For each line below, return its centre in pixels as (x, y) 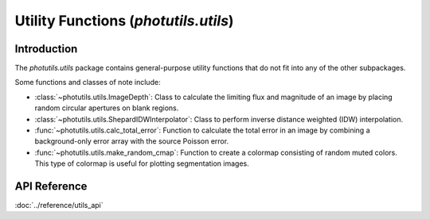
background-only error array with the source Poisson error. (132, 141)
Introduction (46, 49)
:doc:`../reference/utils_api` (59, 206)
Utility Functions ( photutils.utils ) (124, 21)
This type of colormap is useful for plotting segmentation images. (142, 163)
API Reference (51, 186)
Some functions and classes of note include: (88, 83)
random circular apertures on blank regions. (107, 108)
